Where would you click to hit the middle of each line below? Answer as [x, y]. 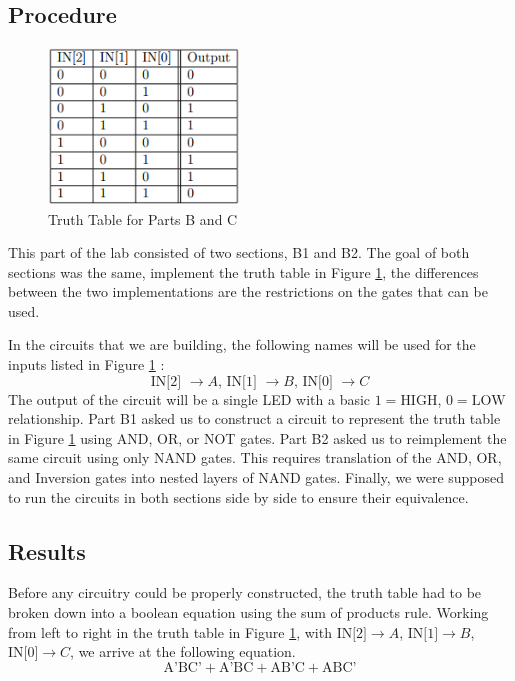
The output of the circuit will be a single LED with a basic [189, 398]
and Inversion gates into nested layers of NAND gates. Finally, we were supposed [256, 477]
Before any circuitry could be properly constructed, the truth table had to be [245, 592]
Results [47, 550]
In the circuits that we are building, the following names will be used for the [242, 344]
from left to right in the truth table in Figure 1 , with [170, 631]
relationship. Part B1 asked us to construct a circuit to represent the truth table [254, 418]
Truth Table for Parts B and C [143, 218]
